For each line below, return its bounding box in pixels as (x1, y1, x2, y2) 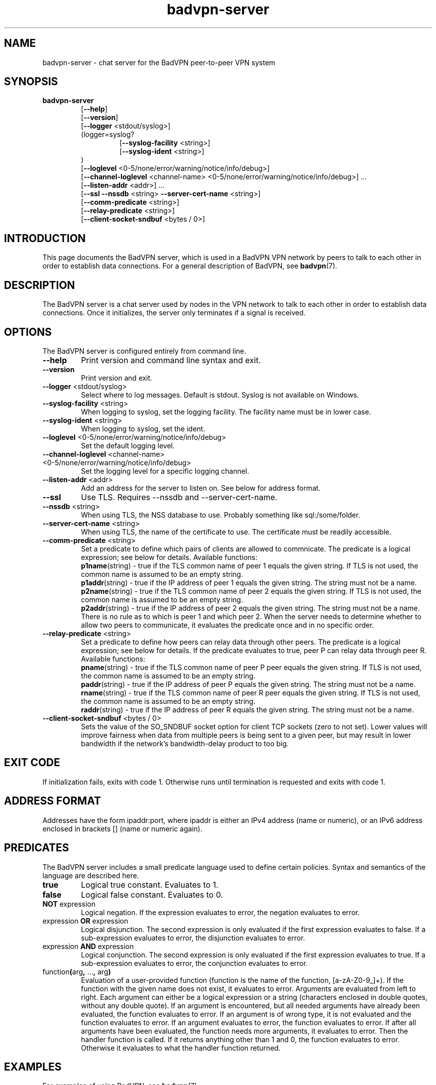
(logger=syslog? (81, 130, 134, 139)
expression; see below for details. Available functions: (81, 552, 257, 561)
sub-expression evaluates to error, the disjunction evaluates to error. (81, 933, 305, 942)
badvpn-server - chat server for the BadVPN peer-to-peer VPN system (42, 58, 275, 67)
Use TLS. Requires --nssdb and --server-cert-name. (81, 492, 278, 502)
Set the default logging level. (81, 441, 175, 450)
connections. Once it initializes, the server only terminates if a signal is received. (42, 308, 306, 317)
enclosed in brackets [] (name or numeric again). (42, 824, 203, 833)
